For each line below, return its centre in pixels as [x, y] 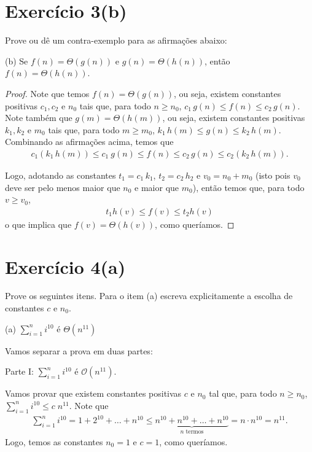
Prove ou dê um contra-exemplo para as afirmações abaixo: [116, 40]
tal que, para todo [243, 393]
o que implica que [38, 224]
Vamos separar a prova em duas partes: [79, 350]
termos [195, 432]
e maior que [157, 187]
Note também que [39, 118]
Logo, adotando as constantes [60, 175]
